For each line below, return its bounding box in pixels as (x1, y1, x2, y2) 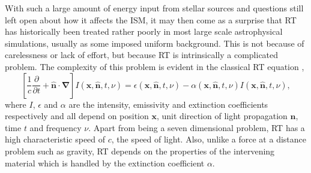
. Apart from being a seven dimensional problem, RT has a (88, 121, 305, 133)
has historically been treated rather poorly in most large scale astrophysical (5, 25, 283, 38)
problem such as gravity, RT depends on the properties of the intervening (5, 144, 275, 157)
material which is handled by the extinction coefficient (5, 156, 205, 169)
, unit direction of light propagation (156, 110, 288, 122)
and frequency (29, 121, 82, 133)
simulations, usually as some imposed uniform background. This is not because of (5, 37, 304, 49)
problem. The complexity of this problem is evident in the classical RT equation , (5, 60, 304, 72)
